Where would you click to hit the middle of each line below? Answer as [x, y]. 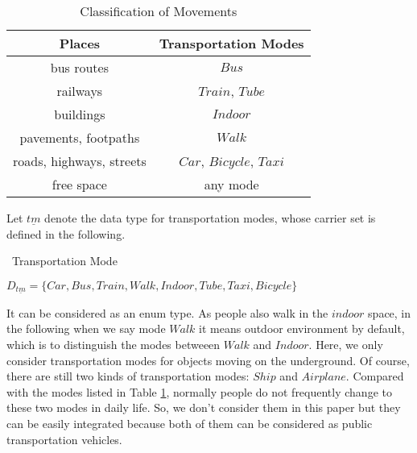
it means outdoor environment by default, [302, 328]
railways [80, 91]
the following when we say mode [86, 328]
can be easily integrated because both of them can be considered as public [190, 423]
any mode [231, 184]
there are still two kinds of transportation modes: [128, 376]
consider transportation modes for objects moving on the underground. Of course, [208, 360]
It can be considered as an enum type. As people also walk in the [167, 312]
